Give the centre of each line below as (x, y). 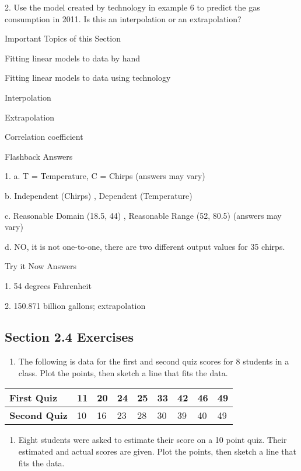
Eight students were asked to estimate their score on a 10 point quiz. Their (153, 440)
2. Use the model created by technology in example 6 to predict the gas (132, 7)
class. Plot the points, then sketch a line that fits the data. (123, 372)
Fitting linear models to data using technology (88, 78)
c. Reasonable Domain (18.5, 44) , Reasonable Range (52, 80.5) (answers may (143, 215)
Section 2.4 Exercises (69, 337)
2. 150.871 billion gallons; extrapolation (75, 305)
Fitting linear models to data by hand (73, 58)
